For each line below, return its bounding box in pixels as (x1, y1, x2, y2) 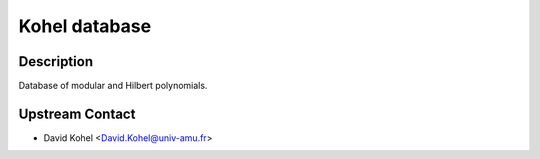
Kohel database (18, 15, 152, 37)
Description (18, 53, 94, 70)
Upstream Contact (18, 105, 136, 122)
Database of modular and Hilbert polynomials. (18, 80, 208, 92)
